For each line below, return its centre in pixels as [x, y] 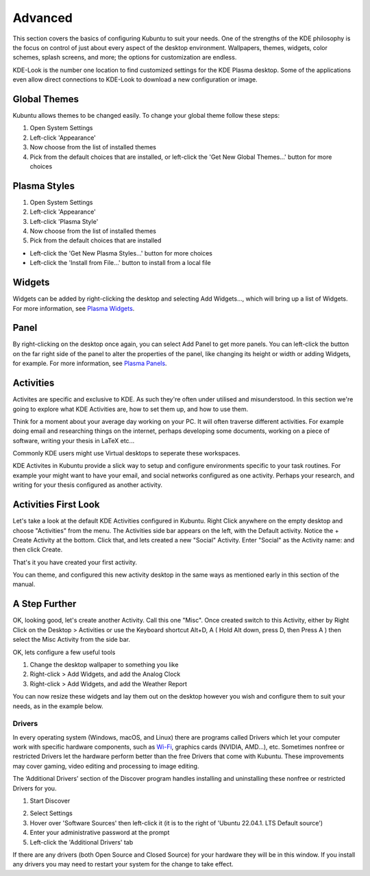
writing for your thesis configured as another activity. [87, 485]
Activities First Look [56, 504]
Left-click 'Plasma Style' [64, 221]
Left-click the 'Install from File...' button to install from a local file [121, 263]
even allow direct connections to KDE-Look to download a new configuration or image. [135, 79]
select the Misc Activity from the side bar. [71, 640]
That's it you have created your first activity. [75, 562]
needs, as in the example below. [58, 706]
